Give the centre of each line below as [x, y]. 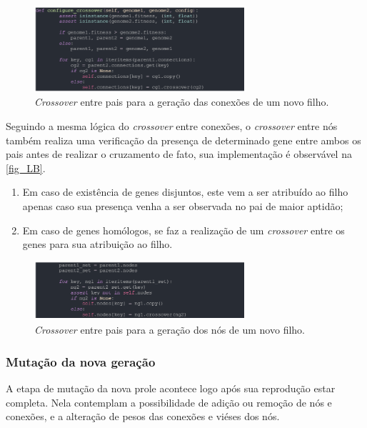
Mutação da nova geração [81, 361]
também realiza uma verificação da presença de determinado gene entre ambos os [183, 140]
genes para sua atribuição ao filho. [97, 244]
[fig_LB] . [26, 168]
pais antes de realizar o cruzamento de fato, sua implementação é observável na [179, 154]
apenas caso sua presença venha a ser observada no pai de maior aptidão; [183, 206]
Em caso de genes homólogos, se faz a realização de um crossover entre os [183, 230]
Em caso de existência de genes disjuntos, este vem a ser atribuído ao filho [185, 192]
